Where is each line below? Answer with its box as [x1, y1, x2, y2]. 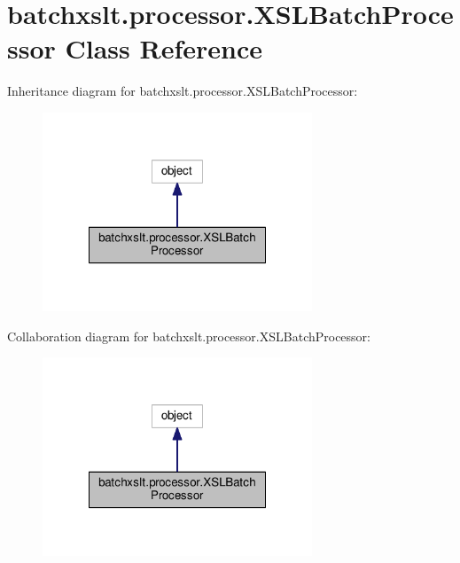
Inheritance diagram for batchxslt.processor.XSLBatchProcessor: [7, 82, 358, 100]
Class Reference [65, 30, 263, 66]
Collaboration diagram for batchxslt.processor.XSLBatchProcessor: [7, 326, 371, 345]
